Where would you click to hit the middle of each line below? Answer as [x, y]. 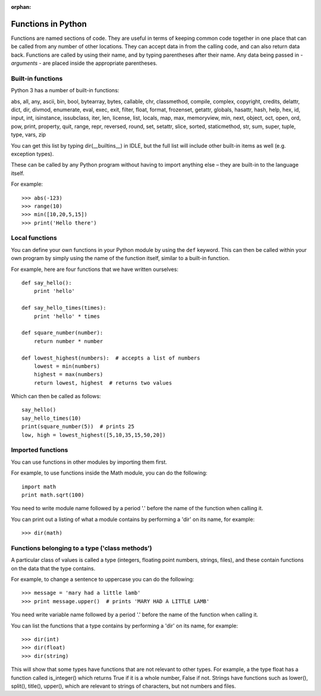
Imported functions [40, 450]
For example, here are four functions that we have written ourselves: [95, 269]
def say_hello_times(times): [64, 308]
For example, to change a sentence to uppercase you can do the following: [103, 579]
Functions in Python [49, 24]
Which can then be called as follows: [56, 397]
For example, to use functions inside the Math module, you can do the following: [109, 473]
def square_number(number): [62, 333]
